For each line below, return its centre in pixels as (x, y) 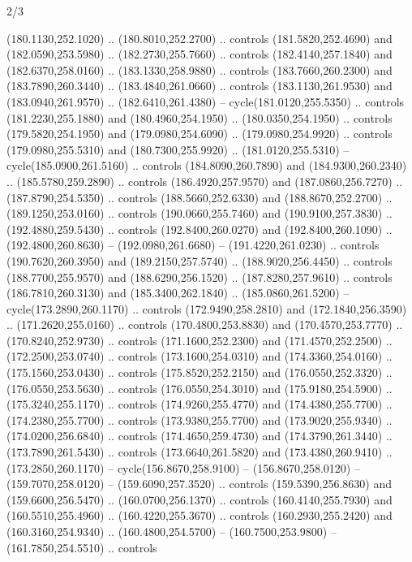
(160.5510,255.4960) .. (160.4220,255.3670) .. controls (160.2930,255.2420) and (200, 515)
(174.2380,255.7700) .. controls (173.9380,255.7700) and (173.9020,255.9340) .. (200, 419)
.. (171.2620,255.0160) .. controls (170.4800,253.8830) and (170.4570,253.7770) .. (205, 324)
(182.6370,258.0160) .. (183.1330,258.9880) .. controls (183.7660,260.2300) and (200, 69)
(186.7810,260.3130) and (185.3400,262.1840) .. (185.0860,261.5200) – (178, 293)
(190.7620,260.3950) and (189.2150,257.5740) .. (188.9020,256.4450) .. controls (200, 260)
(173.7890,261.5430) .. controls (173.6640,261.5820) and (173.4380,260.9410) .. (200, 452)
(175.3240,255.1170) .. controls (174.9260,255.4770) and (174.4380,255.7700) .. (200, 404)
